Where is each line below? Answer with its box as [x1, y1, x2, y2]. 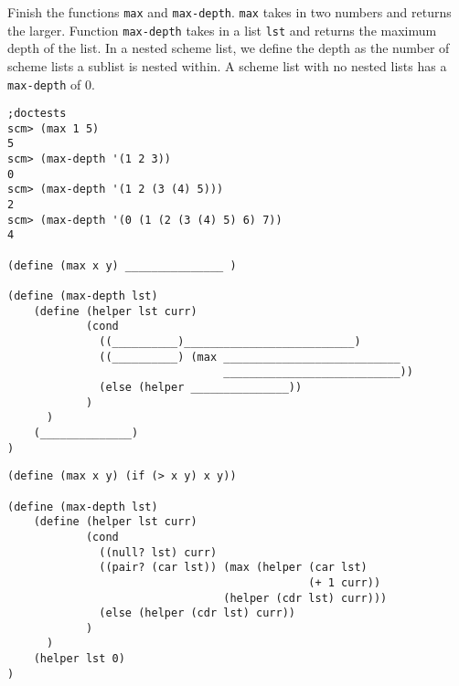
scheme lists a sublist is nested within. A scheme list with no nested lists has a [7, 56, 447, 75]
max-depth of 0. [7, 74, 95, 93]
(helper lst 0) [33, 652, 125, 666]
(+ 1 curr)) [308, 575, 381, 589]
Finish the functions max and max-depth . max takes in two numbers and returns [7, 3, 452, 21]
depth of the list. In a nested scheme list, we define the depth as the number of [7, 38, 450, 58]
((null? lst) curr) [99, 545, 218, 559]
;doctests [7, 107, 67, 121]
